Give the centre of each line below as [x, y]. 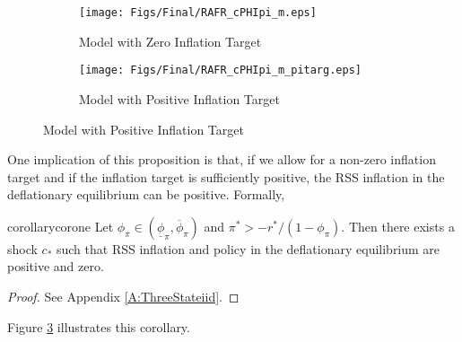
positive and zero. [56, 266]
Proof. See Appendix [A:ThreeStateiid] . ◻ [123, 297]
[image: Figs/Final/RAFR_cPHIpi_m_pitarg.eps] [220, 70]
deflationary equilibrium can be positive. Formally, [146, 194]
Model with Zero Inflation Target [170, 41]
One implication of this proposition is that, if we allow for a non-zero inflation [222, 159]
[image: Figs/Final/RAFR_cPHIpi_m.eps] [198, 13]
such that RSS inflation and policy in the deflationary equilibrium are [248, 248]
